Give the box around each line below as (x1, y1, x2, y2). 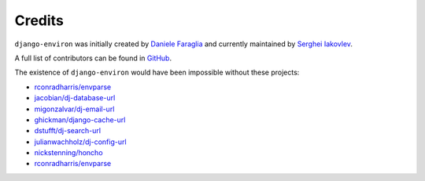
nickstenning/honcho (34, 148, 103, 157)
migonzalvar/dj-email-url (34, 104, 115, 114)
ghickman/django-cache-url (34, 114, 126, 125)
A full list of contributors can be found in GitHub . (14, 53, 172, 63)
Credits (14, 12, 65, 29)
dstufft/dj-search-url (34, 126, 102, 136)
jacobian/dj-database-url (34, 93, 116, 103)
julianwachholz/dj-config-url (34, 137, 127, 147)
